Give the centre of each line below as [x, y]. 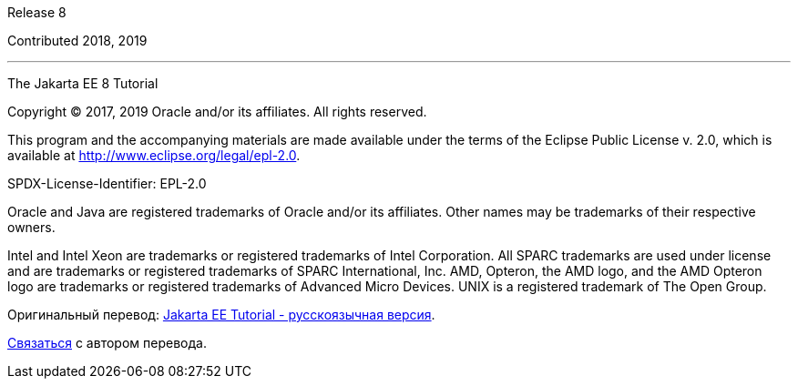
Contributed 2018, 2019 [77, 41]
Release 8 [37, 12]
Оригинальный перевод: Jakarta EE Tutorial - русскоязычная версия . [221, 315]
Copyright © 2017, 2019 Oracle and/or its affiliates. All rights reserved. [217, 112]
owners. [31, 227]
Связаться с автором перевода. [107, 343]
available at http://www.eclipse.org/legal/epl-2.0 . [154, 155]
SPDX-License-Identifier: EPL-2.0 [107, 183]
